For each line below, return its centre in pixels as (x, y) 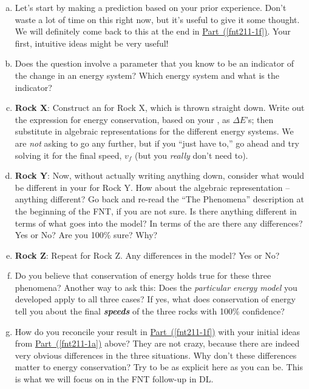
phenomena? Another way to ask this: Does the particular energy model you (156, 287)
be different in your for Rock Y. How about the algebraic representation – (152, 187)
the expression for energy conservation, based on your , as (122, 119)
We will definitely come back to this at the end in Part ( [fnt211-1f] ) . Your (153, 31)
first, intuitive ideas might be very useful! (92, 43)
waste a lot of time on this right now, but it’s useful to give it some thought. (157, 19)
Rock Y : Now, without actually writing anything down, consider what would (160, 175)
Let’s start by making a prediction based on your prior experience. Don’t (151, 7)
